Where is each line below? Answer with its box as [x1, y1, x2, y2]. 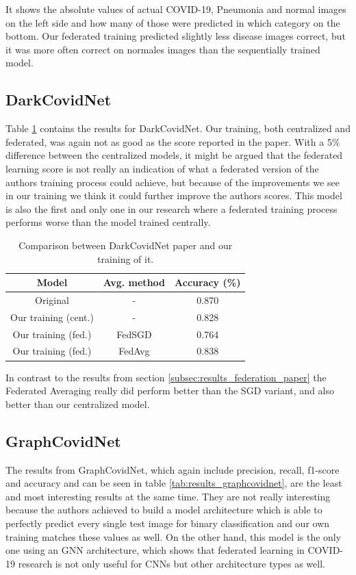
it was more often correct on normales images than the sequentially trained [5, 42, 320, 56]
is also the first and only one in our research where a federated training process [5, 201, 338, 216]
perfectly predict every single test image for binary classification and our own [5, 515, 330, 530]
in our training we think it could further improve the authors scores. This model [5, 188, 342, 203]
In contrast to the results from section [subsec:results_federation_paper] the [5, 370, 327, 384]
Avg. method [103, 275, 166, 290]
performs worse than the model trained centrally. [5, 215, 211, 229]
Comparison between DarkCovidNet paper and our [18, 238, 233, 252]
